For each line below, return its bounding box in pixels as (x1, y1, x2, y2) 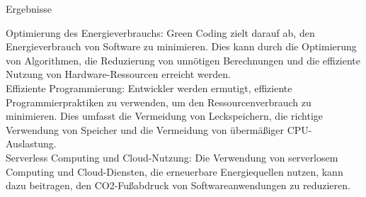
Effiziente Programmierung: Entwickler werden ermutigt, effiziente (6, 80, 292, 95)
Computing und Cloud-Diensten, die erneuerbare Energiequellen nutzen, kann (6, 164, 343, 179)
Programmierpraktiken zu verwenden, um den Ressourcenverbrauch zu (6, 94, 311, 109)
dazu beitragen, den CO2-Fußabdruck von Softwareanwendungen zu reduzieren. (6, 178, 350, 193)
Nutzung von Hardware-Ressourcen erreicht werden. (6, 67, 231, 81)
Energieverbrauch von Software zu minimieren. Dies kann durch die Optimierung (6, 39, 357, 54)
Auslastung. (6, 136, 57, 151)
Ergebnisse (6, 1, 52, 16)
